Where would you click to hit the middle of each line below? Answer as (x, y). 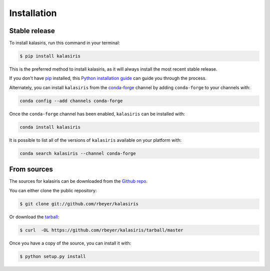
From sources (31, 170)
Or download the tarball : (34, 217)
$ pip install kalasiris (50, 56)
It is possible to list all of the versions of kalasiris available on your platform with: (95, 140)
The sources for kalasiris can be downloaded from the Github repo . (78, 181)
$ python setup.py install (53, 256)
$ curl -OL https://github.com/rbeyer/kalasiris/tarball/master (101, 230)
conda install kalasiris (50, 127)
